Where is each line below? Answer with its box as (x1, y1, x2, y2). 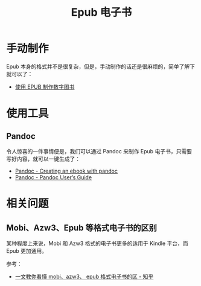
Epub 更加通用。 (6, 247, 47, 254)
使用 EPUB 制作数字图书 (14, 83, 75, 91)
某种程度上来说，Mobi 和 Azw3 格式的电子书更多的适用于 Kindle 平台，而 (6, 240, 188, 247)
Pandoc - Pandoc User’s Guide (14, 173, 92, 181)
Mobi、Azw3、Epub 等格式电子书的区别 (6, 223, 157, 233)
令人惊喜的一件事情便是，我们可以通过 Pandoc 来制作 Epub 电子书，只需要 (6, 147, 192, 154)
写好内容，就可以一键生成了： (6, 155, 80, 162)
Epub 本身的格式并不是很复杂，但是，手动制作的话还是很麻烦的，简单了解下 (6, 63, 195, 70)
